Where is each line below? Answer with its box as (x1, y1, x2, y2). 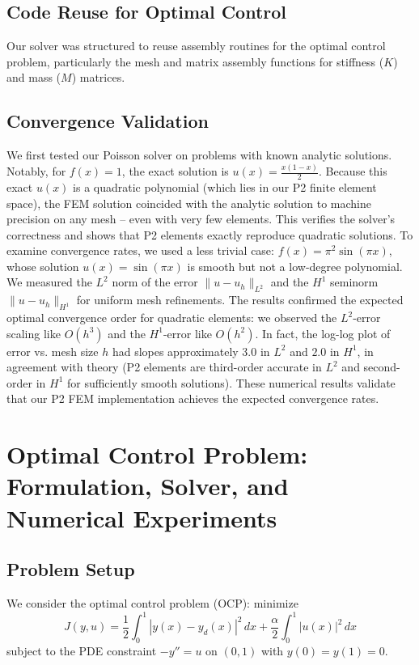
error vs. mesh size (6, 342, 99, 359)
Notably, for (6, 163, 66, 180)
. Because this (318, 163, 387, 180)
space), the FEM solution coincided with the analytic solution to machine (6, 194, 371, 211)
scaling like (6, 324, 61, 341)
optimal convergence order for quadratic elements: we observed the (6, 309, 337, 326)
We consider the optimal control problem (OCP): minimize (6, 595, 298, 611)
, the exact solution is (121, 163, 229, 180)
